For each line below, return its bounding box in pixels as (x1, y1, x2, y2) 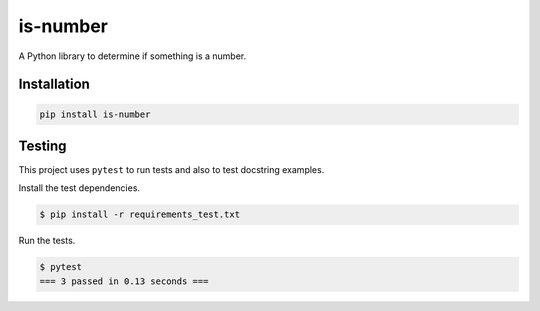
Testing (18, 137, 67, 154)
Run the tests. (18, 235, 76, 247)
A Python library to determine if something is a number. (18, 50, 247, 62)
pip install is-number (39, 108, 151, 120)
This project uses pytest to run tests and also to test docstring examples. (18, 164, 325, 176)
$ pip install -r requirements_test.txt (39, 209, 240, 220)
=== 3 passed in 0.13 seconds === (39, 275, 209, 287)
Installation (18, 76, 90, 93)
